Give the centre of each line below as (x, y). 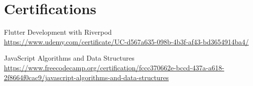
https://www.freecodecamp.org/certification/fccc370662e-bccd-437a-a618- (114, 67)
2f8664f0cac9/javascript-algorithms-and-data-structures (86, 77)
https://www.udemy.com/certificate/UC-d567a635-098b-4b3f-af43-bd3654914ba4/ (126, 41)
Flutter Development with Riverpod (58, 32)
